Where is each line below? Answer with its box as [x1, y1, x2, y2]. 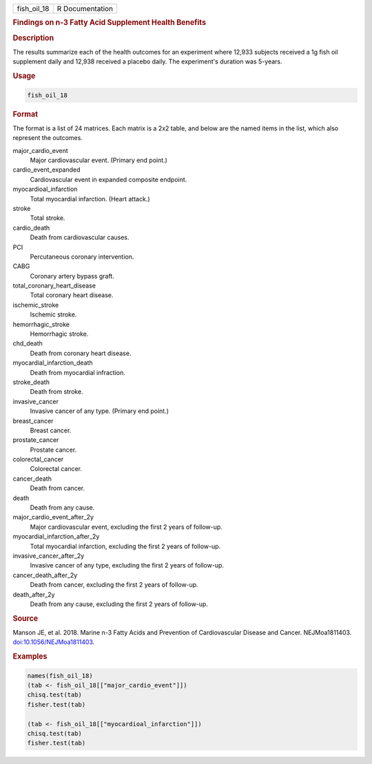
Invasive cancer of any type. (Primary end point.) [30, 407, 169, 415]
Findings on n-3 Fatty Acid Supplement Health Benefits [12, 18, 207, 28]
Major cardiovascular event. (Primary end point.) [30, 156, 168, 164]
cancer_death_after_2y [12, 571, 78, 579]
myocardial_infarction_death [12, 359, 93, 367]
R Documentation [56, 4, 114, 13]
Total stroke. [30, 214, 65, 222]
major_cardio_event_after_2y [12, 513, 94, 521]
